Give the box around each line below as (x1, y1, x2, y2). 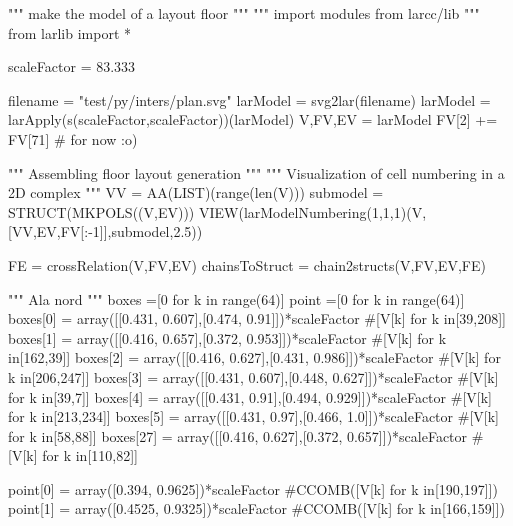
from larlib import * (8, 22, 132, 43)
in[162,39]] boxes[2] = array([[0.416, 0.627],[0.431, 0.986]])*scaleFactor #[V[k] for (8, 347, 501, 368)
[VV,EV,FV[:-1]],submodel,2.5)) (8, 221, 203, 242)
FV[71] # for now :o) (8, 128, 138, 149)
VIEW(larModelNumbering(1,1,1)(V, (198, 201, 427, 222)
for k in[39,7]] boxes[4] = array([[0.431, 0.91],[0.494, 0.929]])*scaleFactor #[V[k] (8, 386, 492, 407)
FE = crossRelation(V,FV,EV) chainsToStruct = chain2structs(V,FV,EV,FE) (8, 254, 486, 275)
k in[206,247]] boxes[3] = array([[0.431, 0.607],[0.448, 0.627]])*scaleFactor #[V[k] (8, 366, 499, 387)
